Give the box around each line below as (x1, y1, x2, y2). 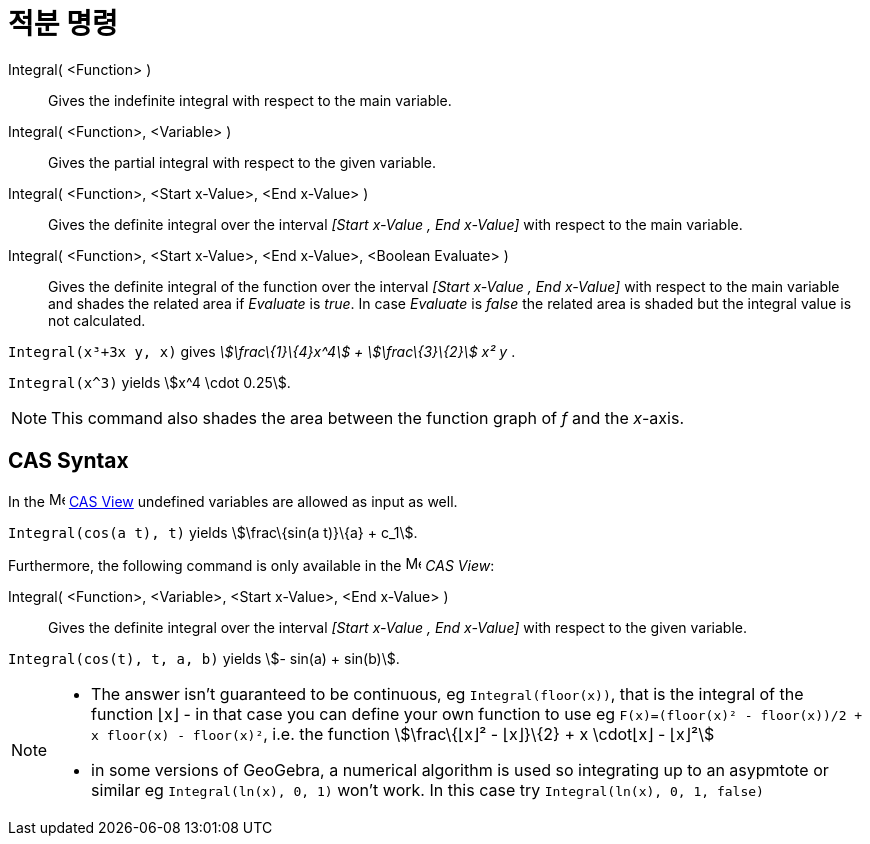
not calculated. (48, 311, 146, 329)
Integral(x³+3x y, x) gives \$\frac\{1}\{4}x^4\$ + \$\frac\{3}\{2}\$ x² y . (8, 342, 516, 360)
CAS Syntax (8, 448, 129, 474)
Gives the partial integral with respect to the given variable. (48, 153, 437, 171)
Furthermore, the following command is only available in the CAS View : (8, 556, 495, 574)
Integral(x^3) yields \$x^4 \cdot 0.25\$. (8, 373, 291, 391)
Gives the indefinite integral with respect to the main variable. (48, 91, 452, 109)
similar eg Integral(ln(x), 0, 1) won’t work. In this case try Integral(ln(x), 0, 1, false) (91, 779, 764, 800)
